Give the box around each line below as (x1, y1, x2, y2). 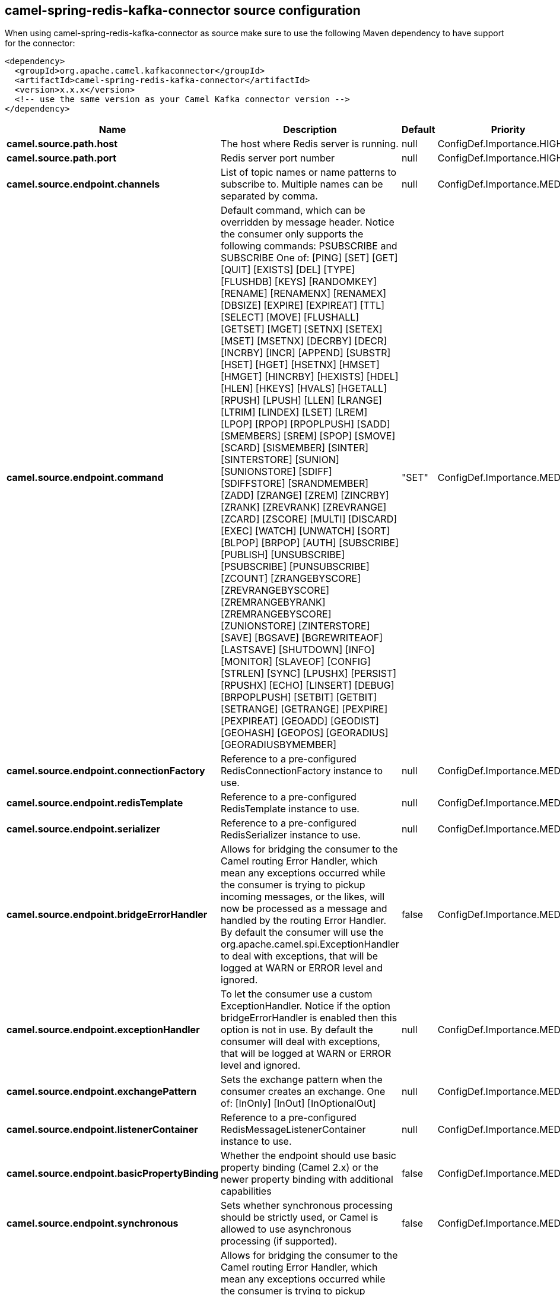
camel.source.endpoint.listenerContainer (7, 1123, 198, 1136)
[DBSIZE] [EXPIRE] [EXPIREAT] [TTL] (221, 299, 385, 312)
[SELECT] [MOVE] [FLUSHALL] (221, 311, 359, 324)
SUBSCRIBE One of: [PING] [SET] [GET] (221, 252, 398, 264)
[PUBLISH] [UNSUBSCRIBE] (221, 549, 345, 561)
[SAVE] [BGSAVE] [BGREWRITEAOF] (221, 632, 383, 644)
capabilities (221, 1185, 272, 1198)
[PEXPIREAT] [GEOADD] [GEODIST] (221, 715, 379, 727)
